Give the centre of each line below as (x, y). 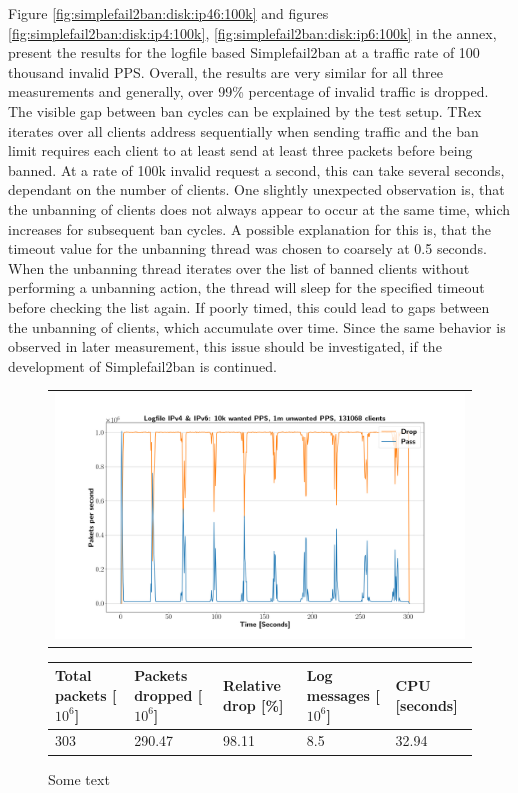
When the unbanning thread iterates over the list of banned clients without (239, 267)
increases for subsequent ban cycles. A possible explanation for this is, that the (250, 228)
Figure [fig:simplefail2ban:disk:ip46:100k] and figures (168, 13)
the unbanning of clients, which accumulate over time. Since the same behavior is (257, 326)
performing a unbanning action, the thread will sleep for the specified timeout (246, 287)
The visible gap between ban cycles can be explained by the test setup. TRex (245, 110)
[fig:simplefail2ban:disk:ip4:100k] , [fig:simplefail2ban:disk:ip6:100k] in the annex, (252, 32)
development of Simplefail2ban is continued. (142, 365)
